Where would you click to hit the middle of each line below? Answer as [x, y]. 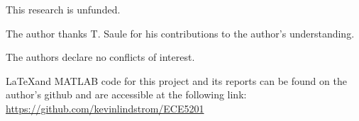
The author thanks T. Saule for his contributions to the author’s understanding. [180, 33]
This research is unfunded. [63, 9]
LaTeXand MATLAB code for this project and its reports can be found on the [176, 80]
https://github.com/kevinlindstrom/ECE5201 [105, 108]
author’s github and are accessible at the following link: [126, 94]
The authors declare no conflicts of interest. [100, 57]
